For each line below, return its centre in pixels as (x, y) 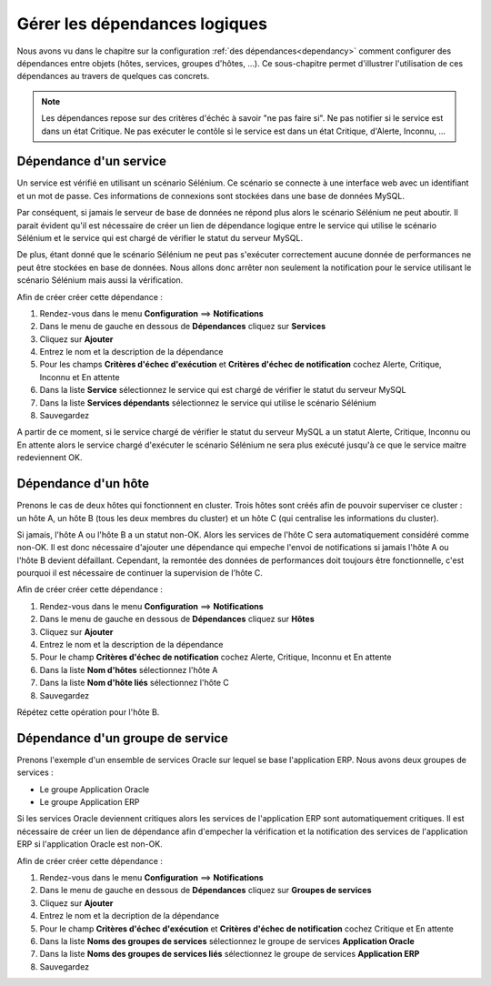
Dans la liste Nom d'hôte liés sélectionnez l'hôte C (134, 683)
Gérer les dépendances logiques (142, 24)
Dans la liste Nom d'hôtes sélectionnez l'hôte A (129, 669)
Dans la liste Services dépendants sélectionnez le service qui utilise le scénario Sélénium (208, 402)
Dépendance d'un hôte (83, 483)
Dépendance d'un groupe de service (123, 738)
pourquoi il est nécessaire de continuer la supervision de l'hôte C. (140, 573)
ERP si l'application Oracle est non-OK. (90, 844)
